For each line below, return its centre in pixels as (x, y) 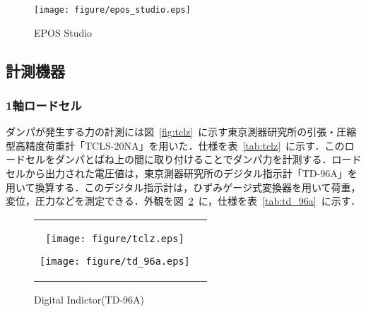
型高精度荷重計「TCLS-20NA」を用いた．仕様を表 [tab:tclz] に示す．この (175, 145)
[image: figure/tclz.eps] (115, 238)
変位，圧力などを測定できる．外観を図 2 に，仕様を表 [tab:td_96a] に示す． (183, 201)
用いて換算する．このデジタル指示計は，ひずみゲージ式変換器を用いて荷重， (183, 187)
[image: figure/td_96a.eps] (115, 261)
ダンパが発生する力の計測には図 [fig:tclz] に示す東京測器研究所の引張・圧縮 (181, 132)
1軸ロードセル (44, 105)
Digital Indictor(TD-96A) (89, 299)
